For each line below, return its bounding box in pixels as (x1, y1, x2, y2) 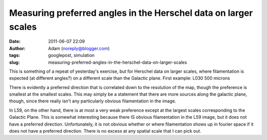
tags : (9, 52, 20, 58)
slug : (9, 59, 20, 65)
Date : (9, 39, 21, 45)
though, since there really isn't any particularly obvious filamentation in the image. (9, 98, 177, 104)
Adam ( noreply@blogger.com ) (48, 45, 110, 51)
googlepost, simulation (48, 52, 95, 58)
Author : (9, 45, 26, 51)
